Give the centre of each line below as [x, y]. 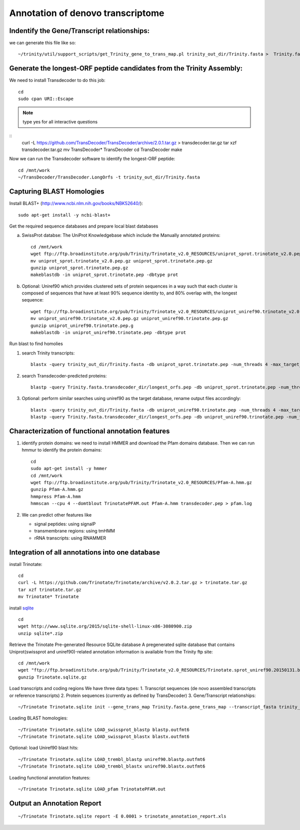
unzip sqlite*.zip [41, 633]
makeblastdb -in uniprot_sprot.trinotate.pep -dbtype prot [104, 275]
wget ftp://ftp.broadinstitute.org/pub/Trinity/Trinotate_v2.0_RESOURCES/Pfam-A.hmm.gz [141, 483]
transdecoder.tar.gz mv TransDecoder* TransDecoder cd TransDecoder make [102, 149]
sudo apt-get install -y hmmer [69, 468]
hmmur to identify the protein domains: [62, 450]
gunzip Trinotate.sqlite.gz [52, 677]
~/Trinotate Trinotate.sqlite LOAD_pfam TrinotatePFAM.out [92, 789]
